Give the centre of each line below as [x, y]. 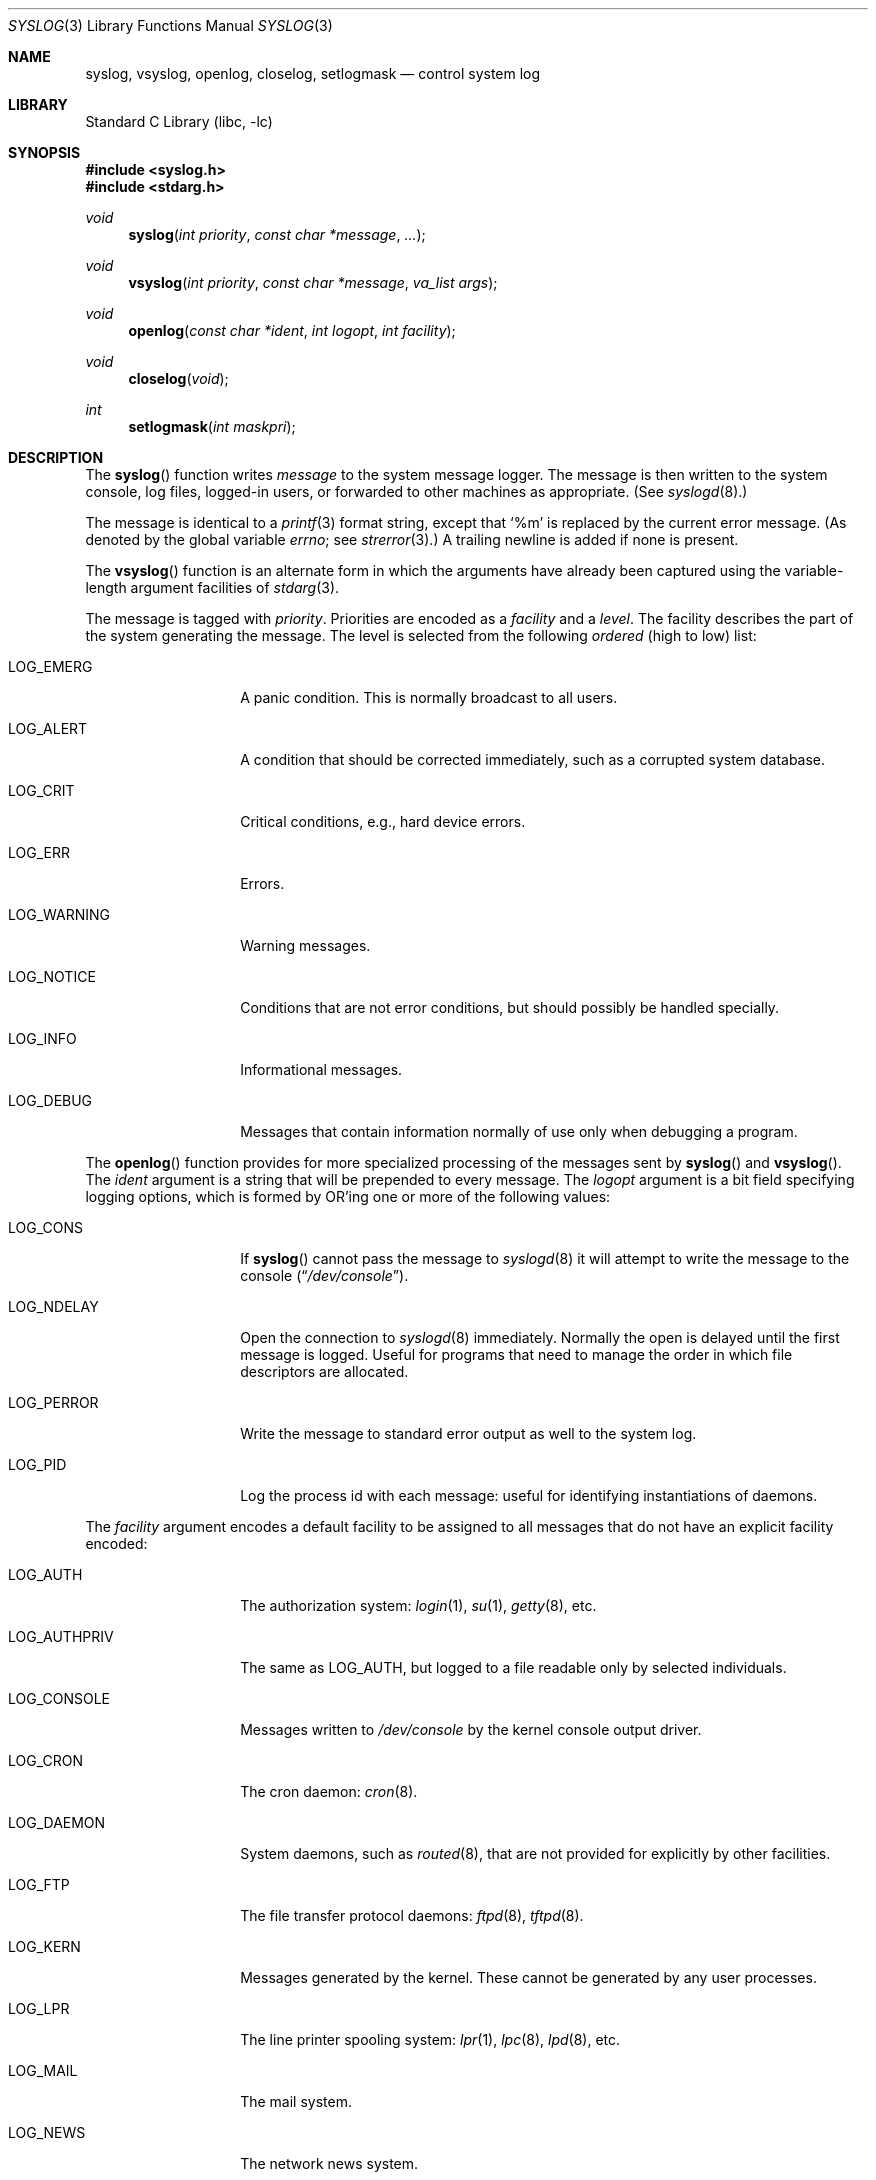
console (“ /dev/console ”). [324, 1275]
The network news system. [329, 2163]
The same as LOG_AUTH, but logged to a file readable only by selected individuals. [513, 1667]
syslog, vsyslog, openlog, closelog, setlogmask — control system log [313, 73]
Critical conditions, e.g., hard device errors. [383, 821]
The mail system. [296, 2101]
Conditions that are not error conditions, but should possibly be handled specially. [510, 1007]
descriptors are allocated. [324, 1371]
